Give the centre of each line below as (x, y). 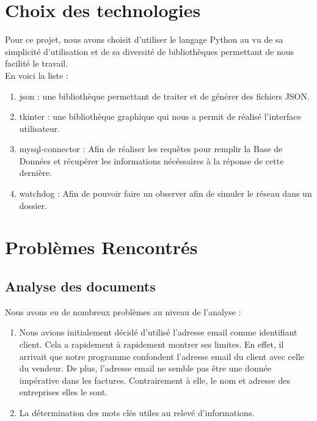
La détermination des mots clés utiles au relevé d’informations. (137, 412)
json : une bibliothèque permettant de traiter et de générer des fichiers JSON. (164, 96)
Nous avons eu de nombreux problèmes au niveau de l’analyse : (123, 311)
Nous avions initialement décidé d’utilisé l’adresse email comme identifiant (158, 332)
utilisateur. (40, 128)
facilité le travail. (37, 63)
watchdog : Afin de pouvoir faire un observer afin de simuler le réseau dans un (166, 193)
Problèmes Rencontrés (101, 247)
